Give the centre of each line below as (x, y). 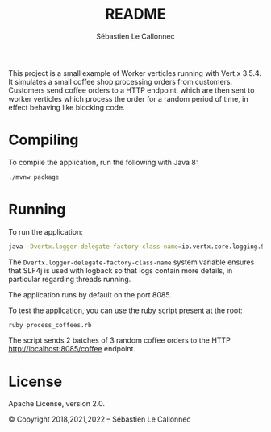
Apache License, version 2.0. (57, 404)
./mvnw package (34, 177)
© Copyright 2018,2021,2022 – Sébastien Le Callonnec (100, 419)
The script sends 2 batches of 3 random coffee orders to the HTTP (120, 340)
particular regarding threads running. (70, 279)
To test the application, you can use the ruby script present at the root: (126, 310)
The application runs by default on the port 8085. (90, 294)
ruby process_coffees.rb (50, 325)
